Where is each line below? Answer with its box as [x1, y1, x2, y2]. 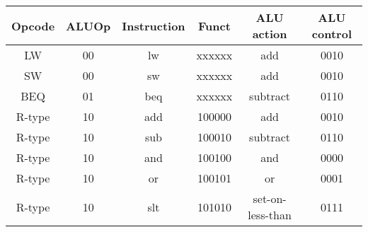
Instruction [122, 17, 185, 34]
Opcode [11, 17, 55, 34]
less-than [248, 207, 292, 223]
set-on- [253, 190, 287, 207]
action [252, 25, 287, 42]
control [311, 25, 352, 42]
